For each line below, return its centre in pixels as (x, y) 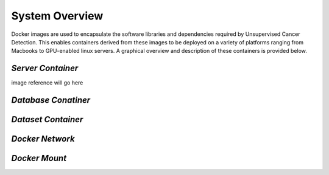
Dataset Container (47, 119)
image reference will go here (47, 83)
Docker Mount (39, 158)
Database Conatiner (51, 100)
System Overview (57, 16)
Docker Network (43, 139)
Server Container (45, 68)
